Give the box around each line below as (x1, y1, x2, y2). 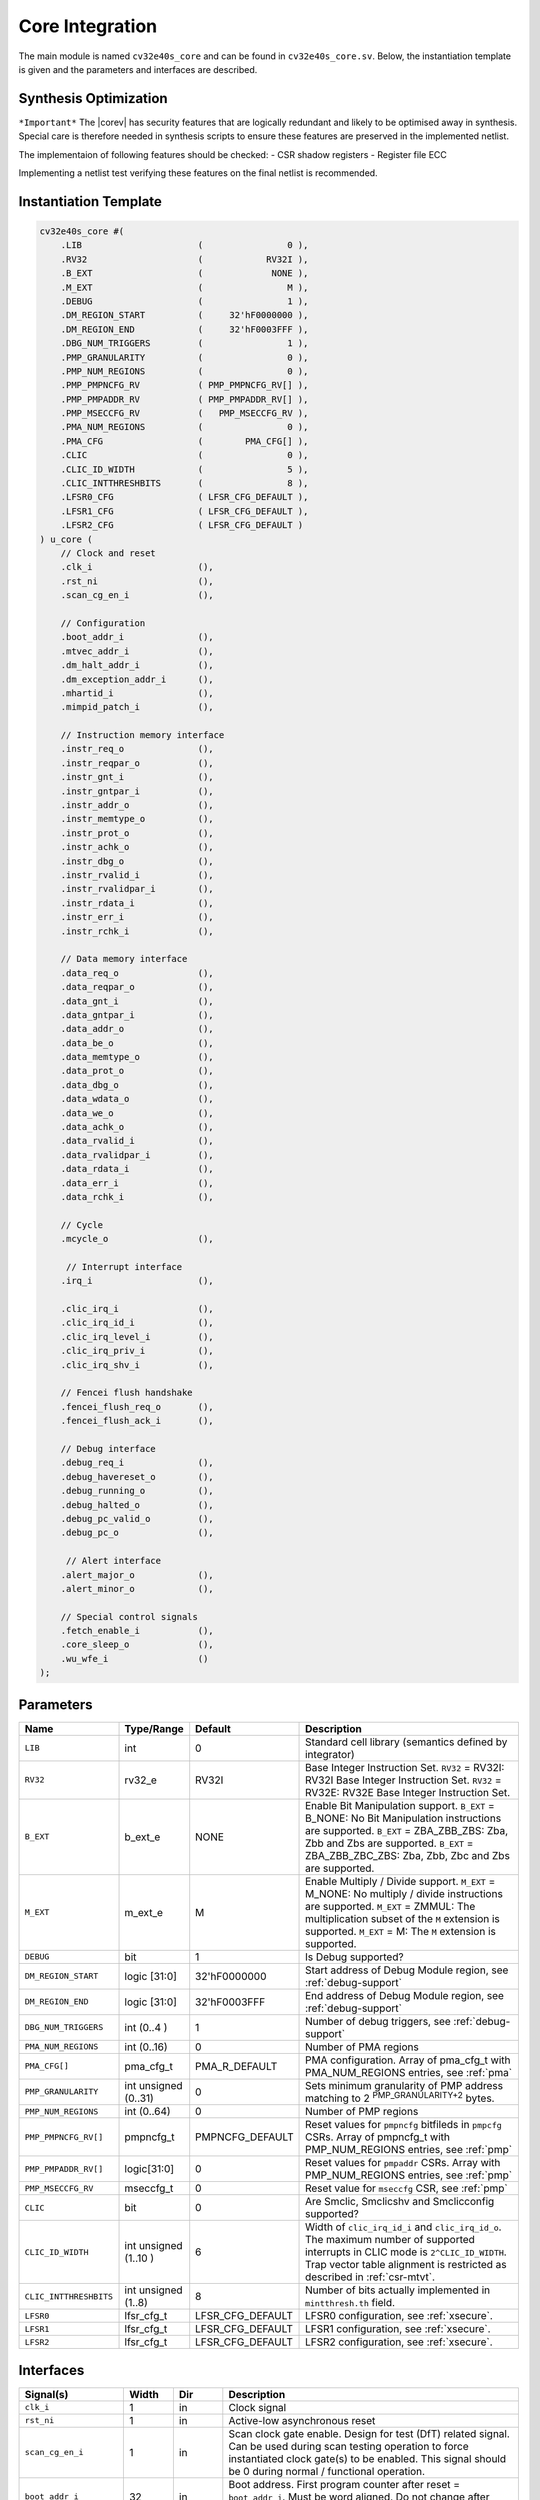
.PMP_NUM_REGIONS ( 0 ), (60, 365, 309, 377)
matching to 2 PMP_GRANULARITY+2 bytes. (305, 2089, 495, 2105)
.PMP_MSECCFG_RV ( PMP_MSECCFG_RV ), (60, 408, 309, 419)
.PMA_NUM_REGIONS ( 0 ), (60, 421, 309, 433)
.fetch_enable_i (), (60, 1625, 214, 1637)
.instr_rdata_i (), (60, 897, 214, 909)
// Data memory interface (60, 953, 188, 965)
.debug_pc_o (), (60, 1527, 214, 1539)
